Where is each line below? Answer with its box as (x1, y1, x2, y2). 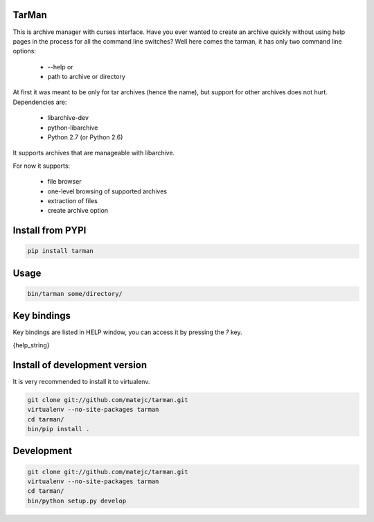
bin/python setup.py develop (27, 496, 127, 505)
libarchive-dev (47, 114, 89, 122)
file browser (47, 177, 82, 186)
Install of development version (12, 359, 148, 371)
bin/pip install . (27, 425, 90, 433)
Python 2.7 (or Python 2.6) (47, 133, 123, 141)
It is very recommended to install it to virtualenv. (12, 377, 150, 385)
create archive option (47, 207, 109, 215)
